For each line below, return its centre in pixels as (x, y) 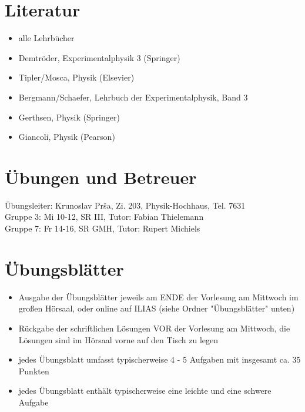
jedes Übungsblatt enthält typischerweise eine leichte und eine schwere (145, 391)
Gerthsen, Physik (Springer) (69, 117)
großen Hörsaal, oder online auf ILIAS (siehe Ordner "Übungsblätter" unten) (157, 308)
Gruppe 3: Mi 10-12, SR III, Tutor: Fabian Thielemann (104, 217)
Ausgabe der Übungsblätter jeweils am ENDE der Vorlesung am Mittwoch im (158, 297)
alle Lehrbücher (46, 38)
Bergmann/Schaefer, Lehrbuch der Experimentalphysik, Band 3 (133, 97)
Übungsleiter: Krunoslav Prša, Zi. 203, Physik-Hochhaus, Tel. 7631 (125, 205)
